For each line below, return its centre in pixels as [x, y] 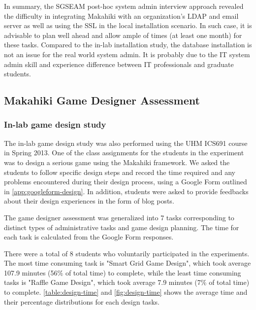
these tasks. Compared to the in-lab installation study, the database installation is [128, 45]
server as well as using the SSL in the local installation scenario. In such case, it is [128, 25]
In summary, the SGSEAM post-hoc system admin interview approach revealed [124, 6]
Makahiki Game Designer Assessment [102, 100]
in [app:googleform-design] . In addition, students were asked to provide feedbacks [126, 191]
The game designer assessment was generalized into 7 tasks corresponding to [119, 217]
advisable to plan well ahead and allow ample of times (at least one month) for [123, 35]
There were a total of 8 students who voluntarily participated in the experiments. [127, 253]
